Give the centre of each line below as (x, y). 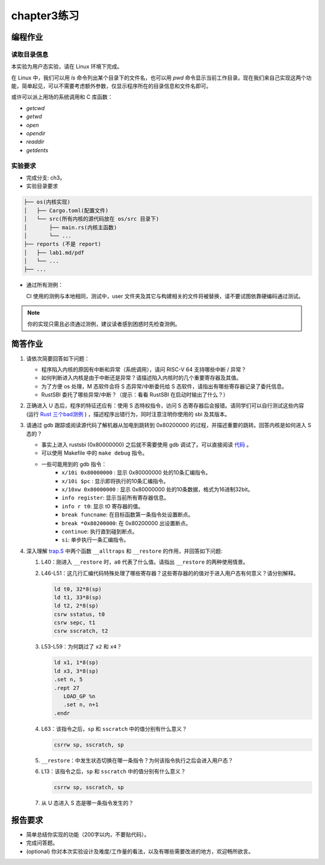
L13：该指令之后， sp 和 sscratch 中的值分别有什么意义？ (113, 771)
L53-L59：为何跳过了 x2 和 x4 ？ (82, 647)
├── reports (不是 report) (63, 244)
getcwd (36, 108)
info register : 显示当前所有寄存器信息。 (116, 498)
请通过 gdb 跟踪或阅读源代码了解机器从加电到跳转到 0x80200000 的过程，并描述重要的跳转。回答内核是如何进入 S (169, 425)
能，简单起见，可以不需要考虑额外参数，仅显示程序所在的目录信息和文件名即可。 (111, 86)
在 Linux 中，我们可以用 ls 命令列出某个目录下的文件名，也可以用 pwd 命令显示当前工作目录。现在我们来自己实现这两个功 (162, 78)
